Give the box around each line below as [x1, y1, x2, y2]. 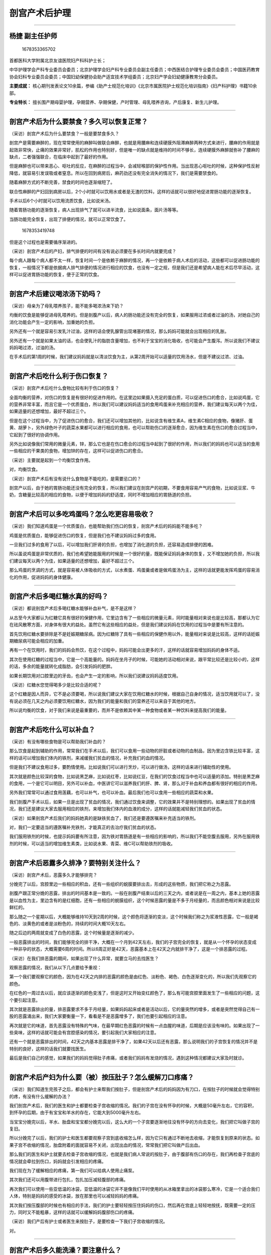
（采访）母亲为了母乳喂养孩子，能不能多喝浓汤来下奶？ [9, 303, 124, 309]
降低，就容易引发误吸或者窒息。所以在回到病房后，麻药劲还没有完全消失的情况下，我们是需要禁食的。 [9, 170, 220, 176]
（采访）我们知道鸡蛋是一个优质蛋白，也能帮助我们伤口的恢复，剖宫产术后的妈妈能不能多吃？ [9, 523, 203, 529]
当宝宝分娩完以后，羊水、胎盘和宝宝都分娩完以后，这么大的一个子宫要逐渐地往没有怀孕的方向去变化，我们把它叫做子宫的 [9, 1118, 260, 1124]
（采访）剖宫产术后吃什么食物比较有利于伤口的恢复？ [9, 385, 119, 391]
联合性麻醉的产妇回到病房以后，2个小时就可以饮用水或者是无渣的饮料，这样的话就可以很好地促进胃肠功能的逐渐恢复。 [9, 188, 254, 194]
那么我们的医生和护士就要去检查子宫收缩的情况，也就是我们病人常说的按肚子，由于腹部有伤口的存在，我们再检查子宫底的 [9, 1151, 260, 1157]
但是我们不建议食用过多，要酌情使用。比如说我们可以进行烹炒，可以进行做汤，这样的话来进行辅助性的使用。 [9, 764, 233, 770]
